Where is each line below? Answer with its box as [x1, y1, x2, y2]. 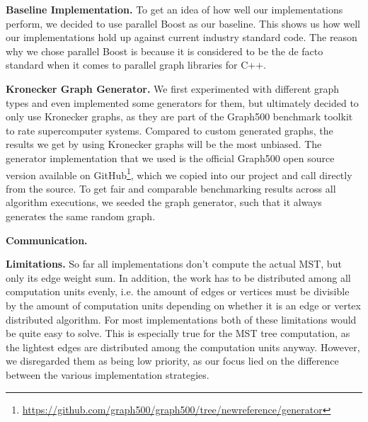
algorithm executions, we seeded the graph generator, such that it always [6, 195, 322, 210]
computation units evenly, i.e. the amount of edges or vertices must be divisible [6, 284, 350, 299]
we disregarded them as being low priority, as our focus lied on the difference [6, 353, 339, 368]
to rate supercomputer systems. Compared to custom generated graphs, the [6, 122, 333, 137]
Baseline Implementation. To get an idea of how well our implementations [6, 2, 343, 16]
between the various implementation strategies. [6, 367, 209, 382]
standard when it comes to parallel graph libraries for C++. [6, 57, 266, 72]
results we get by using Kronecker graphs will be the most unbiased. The [6, 137, 322, 152]
